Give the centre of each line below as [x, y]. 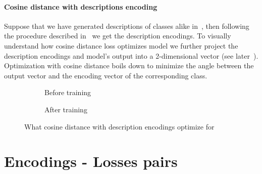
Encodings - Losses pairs [91, 161]
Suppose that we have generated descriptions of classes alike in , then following [127, 26]
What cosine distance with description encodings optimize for [119, 126]
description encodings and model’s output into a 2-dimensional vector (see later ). [131, 55]
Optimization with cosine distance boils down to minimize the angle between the [129, 66]
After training [66, 109]
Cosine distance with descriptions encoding [81, 6]
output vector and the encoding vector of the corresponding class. [106, 75]
